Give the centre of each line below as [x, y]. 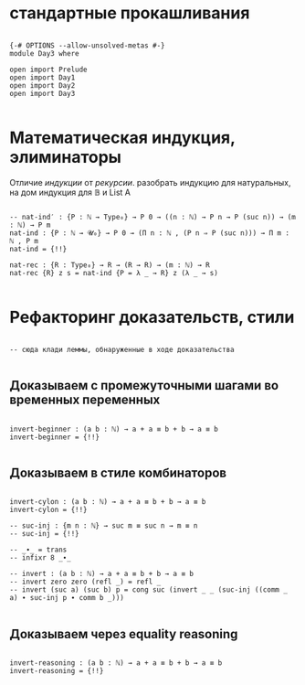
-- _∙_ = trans [38, 550]
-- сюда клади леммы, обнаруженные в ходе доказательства [122, 349]
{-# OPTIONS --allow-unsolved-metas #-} [88, 45]
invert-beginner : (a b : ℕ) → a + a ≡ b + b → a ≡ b [114, 429]
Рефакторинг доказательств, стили [152, 317]
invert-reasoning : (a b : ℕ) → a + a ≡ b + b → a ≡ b [116, 663]
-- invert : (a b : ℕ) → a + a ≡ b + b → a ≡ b [102, 574]
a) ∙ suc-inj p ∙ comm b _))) [67, 598]
